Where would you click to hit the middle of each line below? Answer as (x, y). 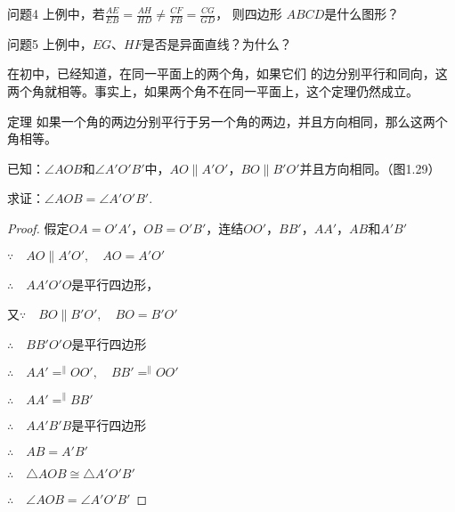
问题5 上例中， (50, 43)
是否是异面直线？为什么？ (217, 43)
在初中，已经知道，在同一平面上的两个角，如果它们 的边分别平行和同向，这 (227, 73)
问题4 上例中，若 (56, 13)
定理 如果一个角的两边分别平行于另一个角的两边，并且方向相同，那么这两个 (227, 121)
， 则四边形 (249, 13)
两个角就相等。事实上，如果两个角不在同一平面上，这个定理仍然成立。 (213, 91)
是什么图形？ (362, 13)
